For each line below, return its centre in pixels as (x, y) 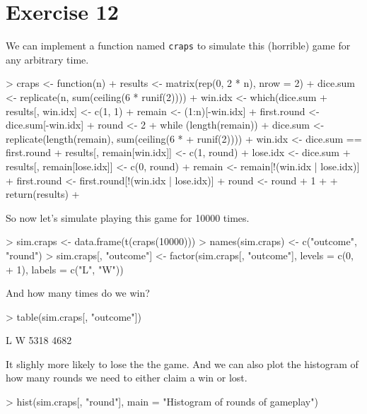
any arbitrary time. (47, 59)
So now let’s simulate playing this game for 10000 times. (128, 217)
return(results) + (43, 194)
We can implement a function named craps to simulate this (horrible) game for (178, 46)
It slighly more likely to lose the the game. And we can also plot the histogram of (182, 363)
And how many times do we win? (78, 293)
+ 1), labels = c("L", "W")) (65, 269)
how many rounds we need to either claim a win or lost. (127, 378)
